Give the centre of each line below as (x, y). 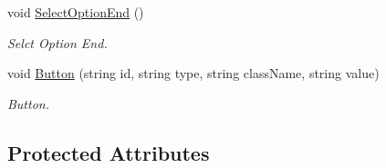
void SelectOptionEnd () (76, 12)
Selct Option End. (57, 42)
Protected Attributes (109, 152)
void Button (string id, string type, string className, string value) (193, 73)
